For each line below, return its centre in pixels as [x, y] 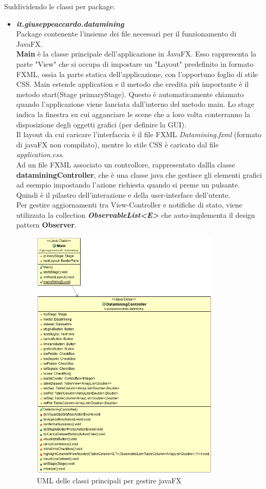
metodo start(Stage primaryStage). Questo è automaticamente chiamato [130, 94]
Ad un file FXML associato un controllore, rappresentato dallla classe [126, 164]
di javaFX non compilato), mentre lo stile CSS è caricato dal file [117, 144]
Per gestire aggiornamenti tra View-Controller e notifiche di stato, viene [129, 205]
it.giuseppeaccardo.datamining [70, 23]
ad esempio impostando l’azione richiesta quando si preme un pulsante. [128, 185]
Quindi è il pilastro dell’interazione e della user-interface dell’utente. [123, 194]
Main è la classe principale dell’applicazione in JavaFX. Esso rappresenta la [136, 54]
